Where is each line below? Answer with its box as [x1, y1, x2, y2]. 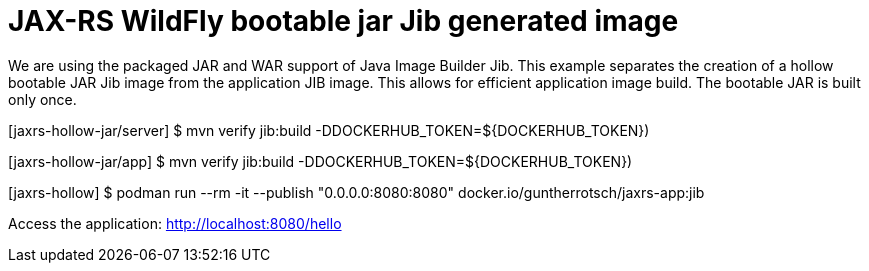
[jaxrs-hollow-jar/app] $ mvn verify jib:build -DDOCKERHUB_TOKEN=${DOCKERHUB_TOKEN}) [8, 152, 633, 170]
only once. [8, 90, 77, 108]
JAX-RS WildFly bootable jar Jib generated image [8, 4, 679, 38]
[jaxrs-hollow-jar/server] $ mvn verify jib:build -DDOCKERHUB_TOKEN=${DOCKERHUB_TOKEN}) [8, 121, 650, 139]
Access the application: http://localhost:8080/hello [8, 214, 342, 232]
